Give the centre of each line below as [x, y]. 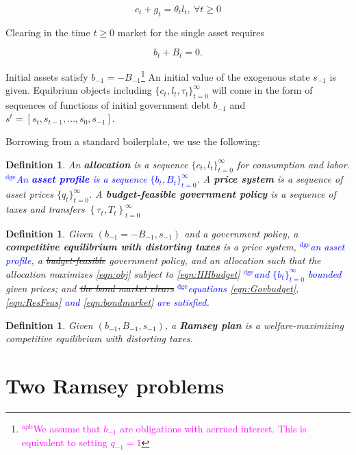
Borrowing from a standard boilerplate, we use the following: [133, 141]
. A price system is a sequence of [270, 179]
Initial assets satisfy [47, 76]
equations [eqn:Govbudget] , [243, 288]
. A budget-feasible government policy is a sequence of [212, 194]
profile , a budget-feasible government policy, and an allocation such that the [163, 260]
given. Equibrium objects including [79, 90]
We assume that [67, 428]
